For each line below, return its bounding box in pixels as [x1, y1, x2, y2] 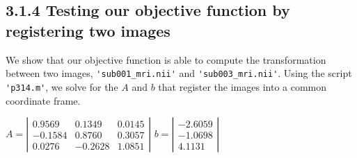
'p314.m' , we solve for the [6, 79, 118, 94]
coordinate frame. [6, 93, 81, 107]
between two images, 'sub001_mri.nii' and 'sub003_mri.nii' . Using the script [6, 66, 352, 80]
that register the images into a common [158, 79, 327, 94]
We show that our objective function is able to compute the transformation [6, 52, 326, 67]
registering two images [6, 19, 170, 41]
